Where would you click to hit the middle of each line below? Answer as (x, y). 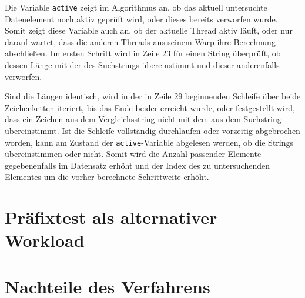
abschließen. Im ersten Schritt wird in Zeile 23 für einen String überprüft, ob (143, 53)
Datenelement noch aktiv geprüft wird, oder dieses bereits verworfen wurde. (141, 19)
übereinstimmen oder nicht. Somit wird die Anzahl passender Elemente (133, 154)
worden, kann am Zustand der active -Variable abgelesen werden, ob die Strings (149, 142)
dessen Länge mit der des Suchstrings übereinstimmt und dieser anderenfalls (142, 65)
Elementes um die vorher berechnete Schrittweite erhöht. (107, 177)
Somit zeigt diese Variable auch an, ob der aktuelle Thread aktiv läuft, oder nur (149, 30)
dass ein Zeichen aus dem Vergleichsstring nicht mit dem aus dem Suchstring (143, 119)
